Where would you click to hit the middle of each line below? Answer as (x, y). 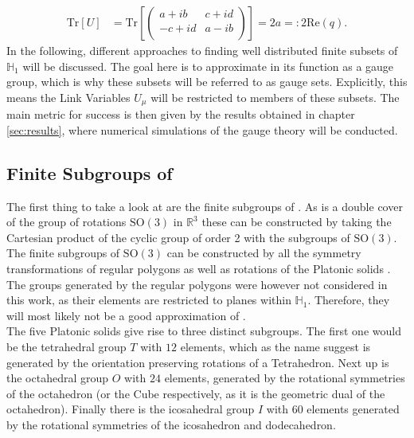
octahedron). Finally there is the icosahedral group (131, 409)
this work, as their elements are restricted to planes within (149, 300)
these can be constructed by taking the (297, 222)
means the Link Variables (68, 97)
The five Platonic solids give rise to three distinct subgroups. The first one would (204, 331)
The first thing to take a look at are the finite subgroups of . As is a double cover (205, 206)
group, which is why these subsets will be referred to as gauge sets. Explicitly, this (207, 82)
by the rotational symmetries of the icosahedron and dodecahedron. (171, 424)
